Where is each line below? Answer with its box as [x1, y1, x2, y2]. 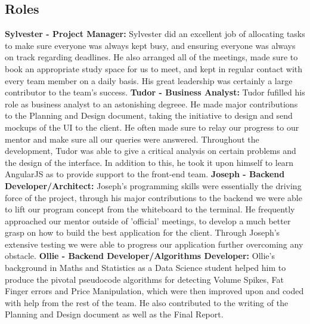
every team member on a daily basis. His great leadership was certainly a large [5, 74, 293, 87]
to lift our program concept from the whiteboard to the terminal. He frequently [5, 203, 295, 215]
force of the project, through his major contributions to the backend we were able [5, 191, 302, 203]
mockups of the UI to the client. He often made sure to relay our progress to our [5, 121, 299, 133]
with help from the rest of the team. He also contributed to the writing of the [5, 296, 289, 308]
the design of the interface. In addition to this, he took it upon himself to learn [5, 156, 294, 168]
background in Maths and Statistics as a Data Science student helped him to [5, 261, 286, 274]
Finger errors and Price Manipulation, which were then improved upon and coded [5, 285, 304, 297]
